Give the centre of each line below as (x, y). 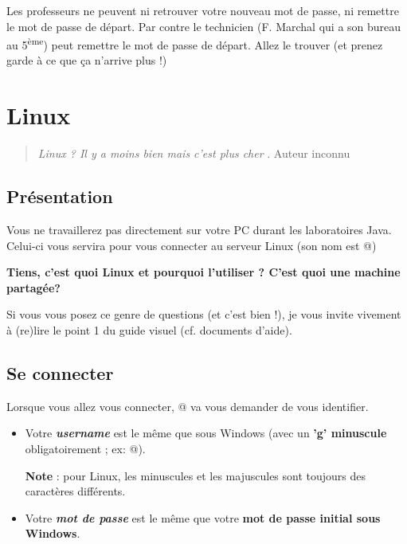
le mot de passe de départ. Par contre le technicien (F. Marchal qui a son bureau (204, 26)
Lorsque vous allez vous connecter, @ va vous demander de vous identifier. (188, 406)
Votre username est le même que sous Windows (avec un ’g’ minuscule (206, 433)
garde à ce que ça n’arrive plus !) (87, 60)
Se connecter (60, 372)
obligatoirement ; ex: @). (85, 448)
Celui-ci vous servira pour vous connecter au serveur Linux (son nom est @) (192, 245)
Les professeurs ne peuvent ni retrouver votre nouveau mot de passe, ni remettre (203, 10)
